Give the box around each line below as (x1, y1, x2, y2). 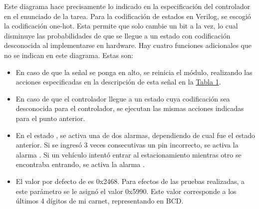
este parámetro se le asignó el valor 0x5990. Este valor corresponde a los (15, 185, 237, 196)
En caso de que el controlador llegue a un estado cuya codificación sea (15, 93, 230, 103)
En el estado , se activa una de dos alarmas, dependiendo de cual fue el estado (15, 129, 256, 140)
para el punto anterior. (15, 112, 85, 123)
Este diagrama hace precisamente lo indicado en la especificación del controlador (4, 1, 251, 11)
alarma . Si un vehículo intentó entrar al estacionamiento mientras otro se (15, 149, 242, 159)
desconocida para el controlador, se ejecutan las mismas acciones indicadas (15, 103, 244, 113)
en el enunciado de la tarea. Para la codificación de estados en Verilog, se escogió (4, 10, 251, 21)
